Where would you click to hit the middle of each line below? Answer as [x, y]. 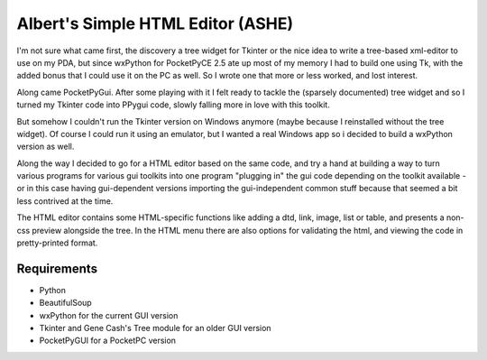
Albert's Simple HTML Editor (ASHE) [155, 23]
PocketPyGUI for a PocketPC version [107, 341]
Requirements [57, 268]
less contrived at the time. [65, 201]
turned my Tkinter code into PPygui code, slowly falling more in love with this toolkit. [174, 105]
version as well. [46, 147]
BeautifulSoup [65, 303]
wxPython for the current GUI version [109, 315]
